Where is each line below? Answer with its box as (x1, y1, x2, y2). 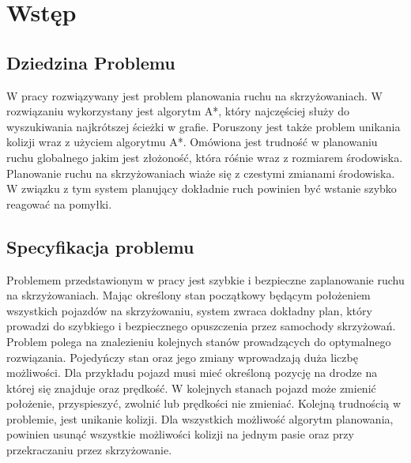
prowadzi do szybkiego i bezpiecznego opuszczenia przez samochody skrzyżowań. (6, 318, 396, 334)
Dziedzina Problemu (6, 50, 175, 74)
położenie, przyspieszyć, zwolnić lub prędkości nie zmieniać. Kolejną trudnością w (6, 395, 401, 412)
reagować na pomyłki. (6, 195, 112, 212)
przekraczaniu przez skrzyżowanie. (6, 442, 172, 458)
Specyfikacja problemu (6, 234, 194, 258)
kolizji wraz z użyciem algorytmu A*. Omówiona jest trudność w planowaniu (6, 134, 378, 150)
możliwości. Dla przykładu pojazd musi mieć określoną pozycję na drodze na (6, 364, 378, 381)
